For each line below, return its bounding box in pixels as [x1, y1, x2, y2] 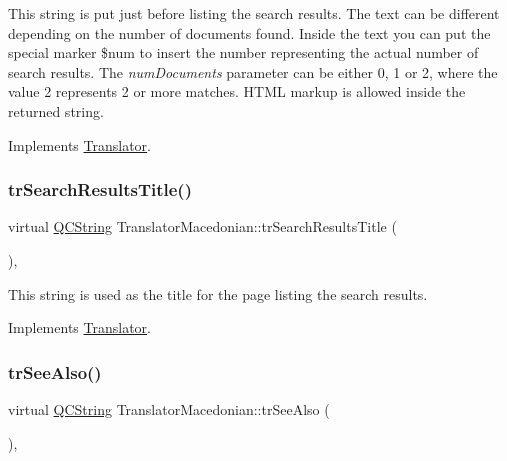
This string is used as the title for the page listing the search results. [8, 283, 428, 304]
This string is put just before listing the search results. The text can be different [8, 3, 500, 23]
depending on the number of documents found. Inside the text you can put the [8, 22, 491, 43]
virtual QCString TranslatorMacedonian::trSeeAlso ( [8, 398, 330, 419]
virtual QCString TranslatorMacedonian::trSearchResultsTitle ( [8, 216, 397, 237]
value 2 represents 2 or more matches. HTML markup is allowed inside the [8, 81, 466, 102]
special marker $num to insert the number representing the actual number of [8, 42, 479, 63]
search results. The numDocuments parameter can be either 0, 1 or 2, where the [8, 61, 498, 82]
